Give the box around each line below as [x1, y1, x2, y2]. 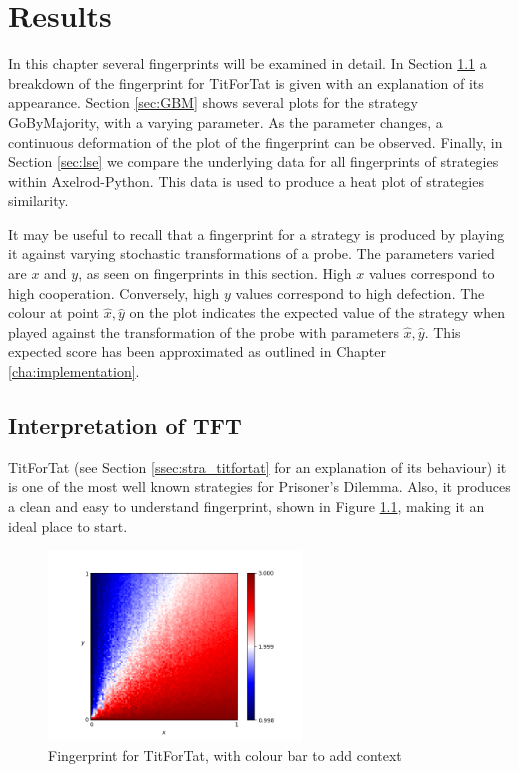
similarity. [8, 190, 69, 211]
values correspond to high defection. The [235, 282, 485, 303]
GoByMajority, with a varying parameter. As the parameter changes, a [8, 111, 443, 132]
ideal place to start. [8, 515, 128, 536]
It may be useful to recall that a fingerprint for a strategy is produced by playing [8, 223, 505, 244]
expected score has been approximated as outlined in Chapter [8, 341, 386, 362]
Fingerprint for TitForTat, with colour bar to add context [48, 744, 402, 765]
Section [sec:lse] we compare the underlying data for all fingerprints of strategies [8, 151, 499, 172]
